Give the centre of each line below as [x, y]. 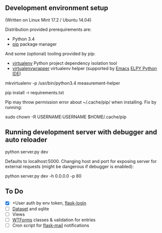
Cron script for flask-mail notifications [51, 225]
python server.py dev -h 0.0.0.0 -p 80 [43, 176]
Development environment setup [57, 8]
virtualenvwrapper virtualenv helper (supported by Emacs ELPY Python [84, 68]
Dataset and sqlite [31, 208]
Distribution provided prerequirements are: [48, 29]
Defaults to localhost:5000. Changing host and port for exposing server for [81, 161]
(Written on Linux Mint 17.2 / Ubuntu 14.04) [49, 20]
